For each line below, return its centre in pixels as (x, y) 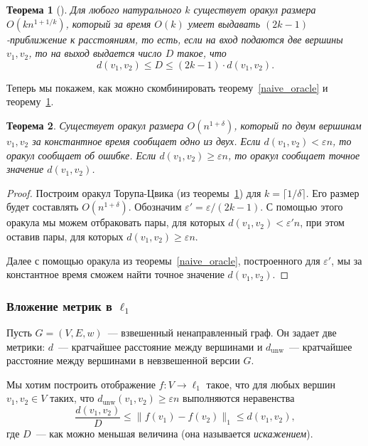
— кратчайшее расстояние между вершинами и (160, 346)
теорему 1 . (30, 101)
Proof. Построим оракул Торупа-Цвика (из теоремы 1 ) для (134, 192)
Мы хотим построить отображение (81, 384)
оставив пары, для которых (65, 236)
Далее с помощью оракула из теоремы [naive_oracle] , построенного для (163, 260)
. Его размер (332, 192)
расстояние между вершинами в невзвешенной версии (123, 360)
